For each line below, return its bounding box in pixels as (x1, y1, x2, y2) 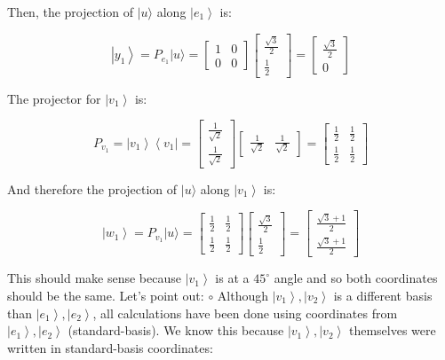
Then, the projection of (7, 3, 134, 20)
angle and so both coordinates (274, 269, 438, 287)
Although (217, 286, 269, 304)
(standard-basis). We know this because (68, 321, 284, 340)
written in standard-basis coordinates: (7, 338, 213, 356)
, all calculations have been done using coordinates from (92, 303, 398, 322)
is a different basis (333, 286, 433, 304)
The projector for (7, 89, 101, 107)
